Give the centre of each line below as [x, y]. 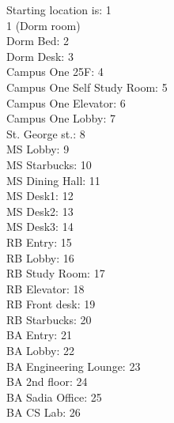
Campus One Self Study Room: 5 [87, 87]
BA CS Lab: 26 [43, 412]
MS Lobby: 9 [38, 149]
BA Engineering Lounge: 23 [74, 366]
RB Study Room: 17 [56, 273]
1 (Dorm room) [43, 25]
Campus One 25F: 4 [55, 72]
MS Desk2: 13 [40, 211]
